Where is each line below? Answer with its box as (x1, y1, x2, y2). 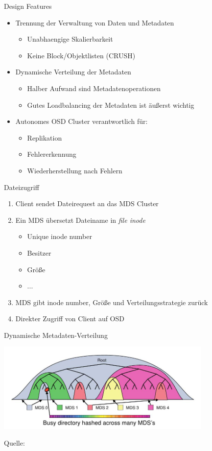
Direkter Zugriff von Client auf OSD (15, 313, 124, 324)
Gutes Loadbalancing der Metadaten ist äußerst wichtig (27, 99, 194, 110)
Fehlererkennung (27, 149, 76, 159)
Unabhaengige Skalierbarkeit (27, 34, 113, 44)
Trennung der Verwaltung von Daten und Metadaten (15, 17, 174, 27)
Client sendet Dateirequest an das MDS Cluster (15, 198, 159, 209)
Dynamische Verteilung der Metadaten (15, 67, 131, 77)
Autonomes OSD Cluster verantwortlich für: (15, 116, 148, 126)
